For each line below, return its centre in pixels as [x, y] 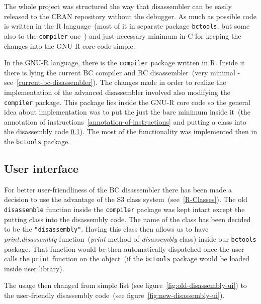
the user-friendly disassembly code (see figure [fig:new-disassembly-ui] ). [114, 295]
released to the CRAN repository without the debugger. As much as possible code [130, 16]
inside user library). [34, 268]
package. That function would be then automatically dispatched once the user [124, 248]
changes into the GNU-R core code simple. [70, 45]
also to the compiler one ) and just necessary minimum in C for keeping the [123, 35]
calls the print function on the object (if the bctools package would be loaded [127, 259]
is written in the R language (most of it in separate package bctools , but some [127, 26]
